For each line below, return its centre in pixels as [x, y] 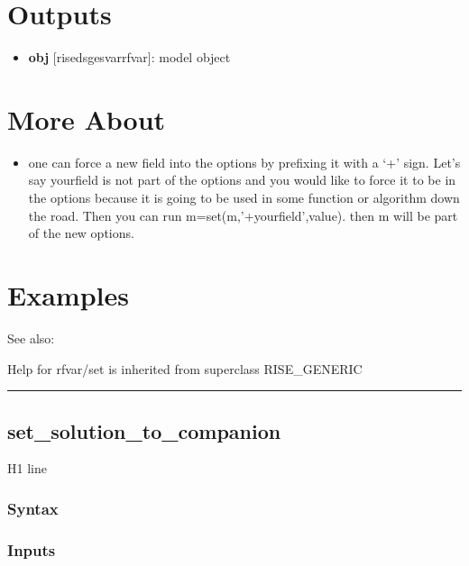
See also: [31, 338]
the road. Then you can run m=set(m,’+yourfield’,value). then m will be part [243, 215]
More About [87, 119]
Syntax [33, 508]
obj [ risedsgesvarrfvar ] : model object [129, 57]
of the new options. [81, 233]
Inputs [32, 549]
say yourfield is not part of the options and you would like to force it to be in [242, 180]
